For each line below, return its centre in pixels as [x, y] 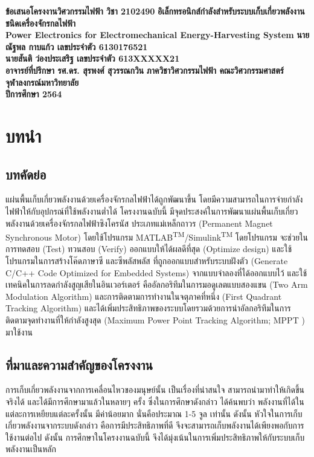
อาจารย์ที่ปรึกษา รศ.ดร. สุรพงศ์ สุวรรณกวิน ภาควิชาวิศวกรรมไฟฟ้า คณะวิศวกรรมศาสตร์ [145, 70]
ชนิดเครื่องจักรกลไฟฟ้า [40, 23]
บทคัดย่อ [26, 174]
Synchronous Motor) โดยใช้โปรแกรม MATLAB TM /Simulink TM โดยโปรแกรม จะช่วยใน [157, 236]
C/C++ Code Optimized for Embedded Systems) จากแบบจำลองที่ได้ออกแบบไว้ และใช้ [156, 272]
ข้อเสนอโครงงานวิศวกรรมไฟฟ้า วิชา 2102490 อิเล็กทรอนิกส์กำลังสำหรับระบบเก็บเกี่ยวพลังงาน [155, 11]
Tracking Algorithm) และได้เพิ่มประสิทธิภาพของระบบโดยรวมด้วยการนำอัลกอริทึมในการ [148, 308]
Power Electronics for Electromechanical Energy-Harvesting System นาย [158, 35]
